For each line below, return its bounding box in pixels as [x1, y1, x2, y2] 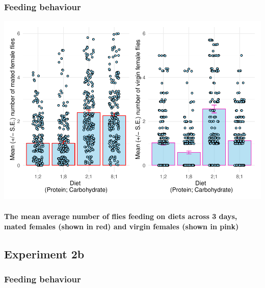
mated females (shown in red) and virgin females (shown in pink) [4, 221, 239, 231]
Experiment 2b [4, 246, 85, 261]
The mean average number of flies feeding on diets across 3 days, [4, 211, 237, 222]
